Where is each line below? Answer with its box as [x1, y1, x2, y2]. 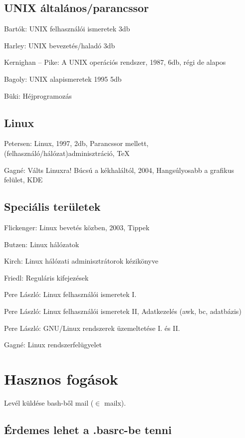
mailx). [104, 397, 126, 408]
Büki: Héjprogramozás [4, 90, 72, 101]
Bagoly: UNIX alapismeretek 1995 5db [4, 73, 122, 84]
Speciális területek [4, 199, 101, 214]
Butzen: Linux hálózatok [4, 239, 79, 249]
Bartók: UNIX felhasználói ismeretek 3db [4, 23, 130, 34]
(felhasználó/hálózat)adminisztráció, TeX [4, 147, 130, 158]
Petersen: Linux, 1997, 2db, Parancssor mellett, [4, 138, 149, 148]
